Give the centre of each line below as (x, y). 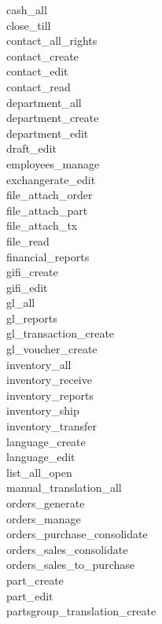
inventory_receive (49, 380)
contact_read (39, 86)
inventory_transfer (52, 426)
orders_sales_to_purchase (70, 565)
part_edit (30, 595)
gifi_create (32, 272)
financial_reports (48, 256)
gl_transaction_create (61, 333)
